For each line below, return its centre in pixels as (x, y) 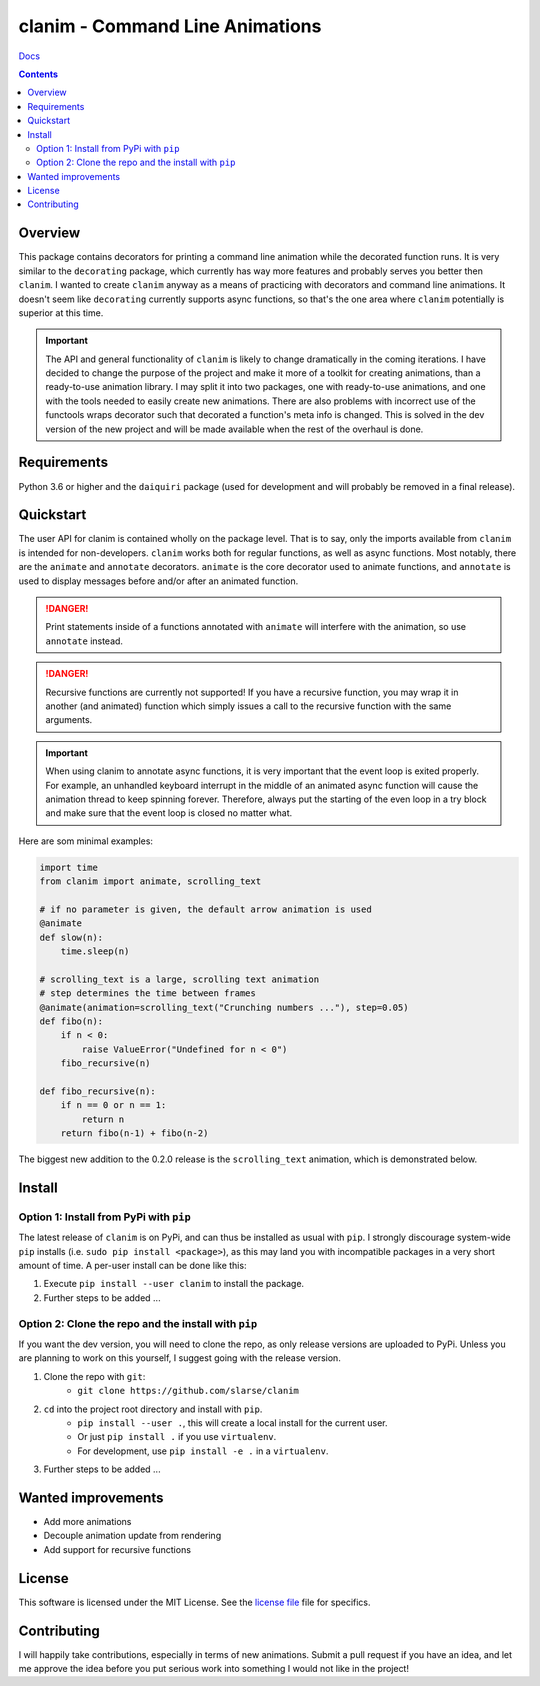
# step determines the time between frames (148, 993)
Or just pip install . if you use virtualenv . (177, 1437)
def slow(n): (71, 937)
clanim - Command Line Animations (170, 26)
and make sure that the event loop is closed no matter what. (169, 813)
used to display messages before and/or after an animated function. (158, 581)
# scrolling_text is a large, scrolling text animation (179, 979)
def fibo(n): (71, 1021)
